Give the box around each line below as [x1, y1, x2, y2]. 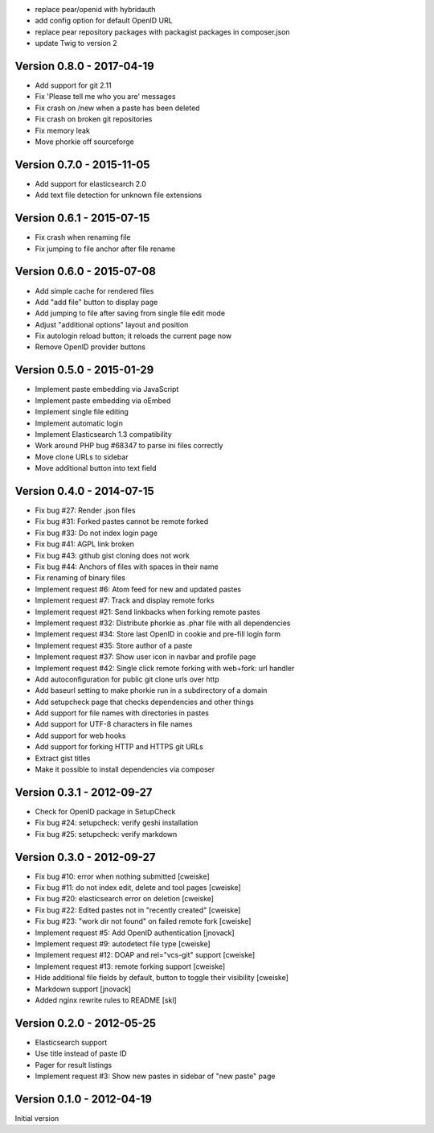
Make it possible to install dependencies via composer [35, 764, 215, 774]
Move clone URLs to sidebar [35, 451, 129, 462]
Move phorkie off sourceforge [35, 137, 134, 146]
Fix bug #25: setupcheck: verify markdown [35, 829, 178, 838]
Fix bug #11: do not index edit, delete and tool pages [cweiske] [35, 883, 241, 892]
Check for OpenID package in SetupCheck [35, 806, 176, 816]
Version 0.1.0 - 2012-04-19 [14, 1092, 153, 1106]
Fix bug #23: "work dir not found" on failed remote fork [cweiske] [35, 917, 252, 926]
